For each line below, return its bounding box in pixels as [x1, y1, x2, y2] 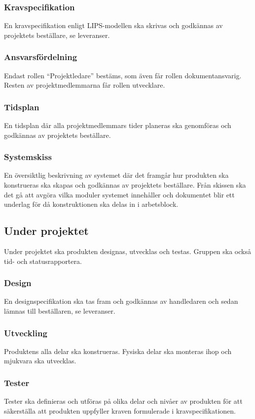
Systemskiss [4, 151, 52, 163]
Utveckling [4, 326, 47, 339]
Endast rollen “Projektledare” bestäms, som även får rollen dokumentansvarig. [4, 70, 242, 80]
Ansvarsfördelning [4, 51, 77, 63]
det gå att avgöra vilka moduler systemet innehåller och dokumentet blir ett [4, 189, 235, 199]
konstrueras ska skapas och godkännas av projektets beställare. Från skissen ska [4, 180, 246, 190]
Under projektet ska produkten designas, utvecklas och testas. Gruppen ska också [4, 246, 251, 257]
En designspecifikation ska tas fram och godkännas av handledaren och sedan [4, 296, 238, 306]
